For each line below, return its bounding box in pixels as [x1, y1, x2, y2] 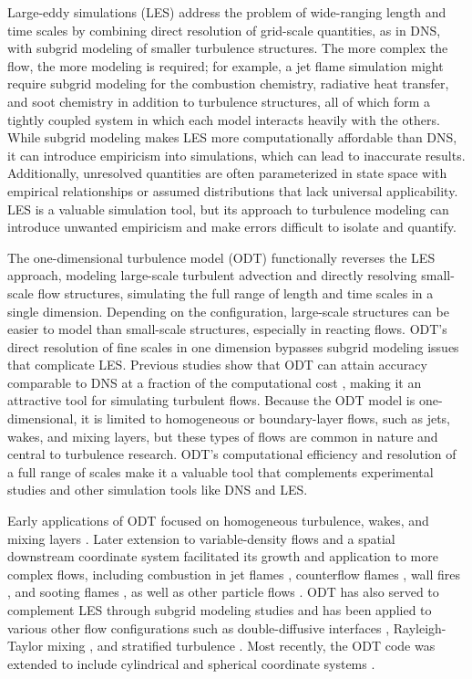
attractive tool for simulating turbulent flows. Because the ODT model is [7, 391, 416, 410]
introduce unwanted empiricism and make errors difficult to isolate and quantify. [7, 217, 457, 236]
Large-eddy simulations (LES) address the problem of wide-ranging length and [7, 3, 446, 21]
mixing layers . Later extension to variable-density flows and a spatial [7, 528, 395, 548]
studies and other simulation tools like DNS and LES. [7, 480, 308, 499]
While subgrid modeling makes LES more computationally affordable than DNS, [7, 128, 457, 147]
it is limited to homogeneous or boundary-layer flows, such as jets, [80, 409, 450, 428]
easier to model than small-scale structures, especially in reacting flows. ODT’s [7, 319, 447, 339]
